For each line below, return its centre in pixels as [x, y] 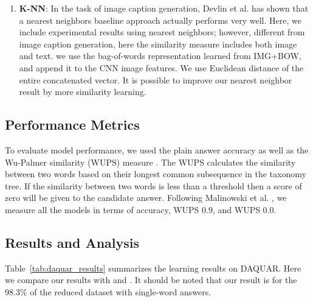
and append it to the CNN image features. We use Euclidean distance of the [161, 67]
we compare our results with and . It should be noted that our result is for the [151, 280]
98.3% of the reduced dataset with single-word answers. [108, 291]
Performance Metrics [72, 125]
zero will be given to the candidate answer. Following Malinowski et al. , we [146, 198]
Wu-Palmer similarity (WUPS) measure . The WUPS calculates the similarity [150, 162]
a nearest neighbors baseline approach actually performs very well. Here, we [160, 20]
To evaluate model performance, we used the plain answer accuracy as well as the [157, 149]
